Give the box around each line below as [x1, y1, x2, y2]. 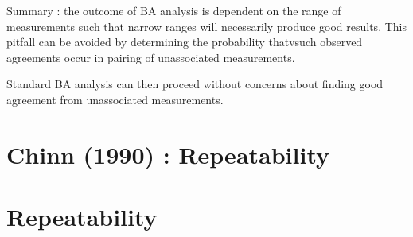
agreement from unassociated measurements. [6, 91, 224, 107]
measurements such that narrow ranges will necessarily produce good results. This [6, 17, 407, 34]
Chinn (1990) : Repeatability [6, 138, 330, 170]
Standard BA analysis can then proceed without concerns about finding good [6, 76, 384, 92]
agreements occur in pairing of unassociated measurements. [6, 49, 295, 65]
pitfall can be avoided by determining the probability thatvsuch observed [6, 33, 363, 50]
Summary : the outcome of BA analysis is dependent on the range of [6, 2, 341, 18]
